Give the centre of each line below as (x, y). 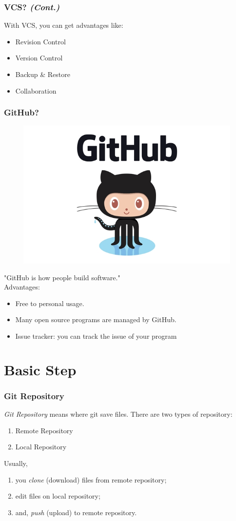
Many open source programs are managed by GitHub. (96, 319)
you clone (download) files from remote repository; (91, 479)
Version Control (39, 58)
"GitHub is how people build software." (62, 277)
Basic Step (40, 369)
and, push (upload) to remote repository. (76, 512)
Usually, (16, 463)
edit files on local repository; (58, 496)
